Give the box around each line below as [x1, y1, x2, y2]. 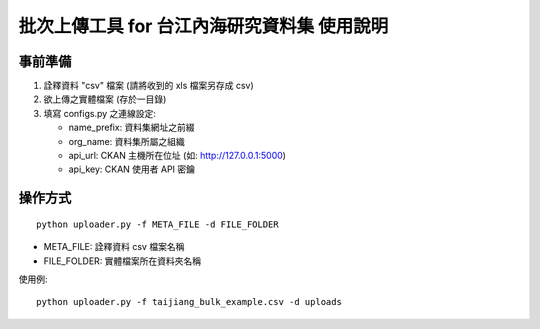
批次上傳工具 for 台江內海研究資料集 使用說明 [18, 15, 389, 37]
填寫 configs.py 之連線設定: [43, 107, 157, 119]
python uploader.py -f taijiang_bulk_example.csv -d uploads [36, 296, 342, 308]
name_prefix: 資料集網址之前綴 [68, 121, 195, 134]
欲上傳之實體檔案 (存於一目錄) [43, 93, 167, 105]
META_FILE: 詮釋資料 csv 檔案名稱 [43, 241, 185, 253]
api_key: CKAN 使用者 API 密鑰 [68, 163, 195, 175]
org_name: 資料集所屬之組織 [68, 135, 185, 147]
